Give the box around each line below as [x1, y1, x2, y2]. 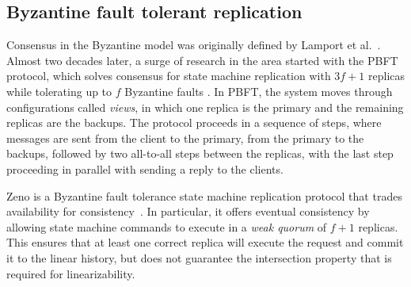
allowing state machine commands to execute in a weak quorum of [6, 218, 327, 235]
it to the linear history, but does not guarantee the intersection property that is [6, 249, 392, 266]
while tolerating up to [6, 82, 112, 99]
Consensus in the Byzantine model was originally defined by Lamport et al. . [6, 36, 381, 53]
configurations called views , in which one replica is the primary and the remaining [6, 98, 404, 115]
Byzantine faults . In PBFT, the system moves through [124, 82, 393, 99]
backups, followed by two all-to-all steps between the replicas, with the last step [6, 145, 394, 162]
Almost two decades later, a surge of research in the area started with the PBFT [6, 52, 398, 68]
